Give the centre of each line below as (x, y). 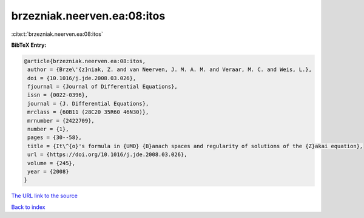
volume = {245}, (52, 163)
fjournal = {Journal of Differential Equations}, (103, 87)
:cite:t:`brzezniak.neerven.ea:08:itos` (57, 34)
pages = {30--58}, (55, 138)
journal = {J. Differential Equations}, (88, 104)
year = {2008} (48, 172)
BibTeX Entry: (29, 45)
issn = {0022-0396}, (58, 95)
